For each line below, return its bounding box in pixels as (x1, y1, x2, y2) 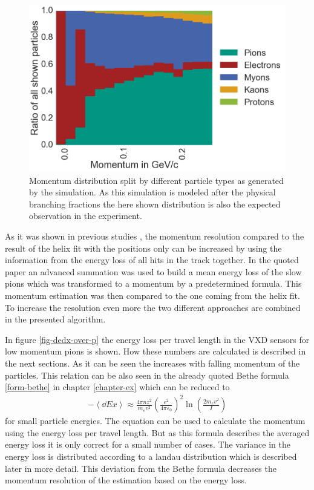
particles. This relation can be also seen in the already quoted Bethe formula (5, 368, 289, 381)
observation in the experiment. (29, 209, 142, 222)
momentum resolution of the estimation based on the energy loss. (5, 474, 247, 486)
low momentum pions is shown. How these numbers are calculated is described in (5, 345, 306, 358)
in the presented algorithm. (5, 313, 106, 325)
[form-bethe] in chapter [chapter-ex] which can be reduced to (5, 381, 230, 393)
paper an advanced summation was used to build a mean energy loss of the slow (5, 265, 302, 278)
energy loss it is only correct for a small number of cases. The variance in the (5, 438, 290, 451)
